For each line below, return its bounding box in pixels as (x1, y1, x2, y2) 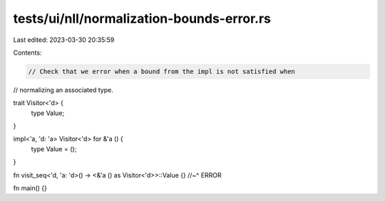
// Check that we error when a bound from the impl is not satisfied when (28, 67, 296, 75)
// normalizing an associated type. (13, 85, 113, 94)
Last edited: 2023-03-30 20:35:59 (13, 36, 115, 44)
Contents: (13, 48, 42, 57)
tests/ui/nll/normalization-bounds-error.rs (13, 11, 271, 26)
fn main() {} (13, 184, 48, 192)
